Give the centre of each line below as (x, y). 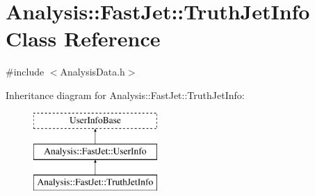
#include (25, 72)
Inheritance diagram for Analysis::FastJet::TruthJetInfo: (125, 95)
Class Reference (83, 38)
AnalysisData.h (92, 72)
